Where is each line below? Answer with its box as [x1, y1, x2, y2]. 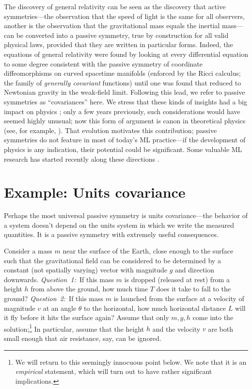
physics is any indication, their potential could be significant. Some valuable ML [4, 144, 242, 154]
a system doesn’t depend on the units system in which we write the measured [4, 220, 235, 230]
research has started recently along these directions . [4, 153, 159, 164]
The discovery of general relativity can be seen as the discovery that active [4, 1, 226, 11]
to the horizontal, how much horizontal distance [84, 303, 226, 313]
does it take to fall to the [156, 284, 231, 294]
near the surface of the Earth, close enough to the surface [63, 246, 234, 255]
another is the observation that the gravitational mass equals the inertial [4, 20, 220, 31]
